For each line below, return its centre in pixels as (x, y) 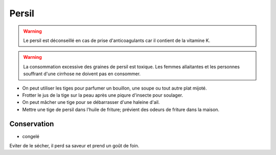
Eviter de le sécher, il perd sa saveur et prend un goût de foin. (74, 145)
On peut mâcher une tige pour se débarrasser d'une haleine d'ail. (91, 102)
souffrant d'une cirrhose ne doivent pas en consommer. (82, 74)
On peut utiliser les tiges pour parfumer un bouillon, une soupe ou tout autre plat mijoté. (114, 88)
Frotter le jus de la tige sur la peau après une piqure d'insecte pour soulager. (103, 95)
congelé (31, 136)
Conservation (32, 124)
